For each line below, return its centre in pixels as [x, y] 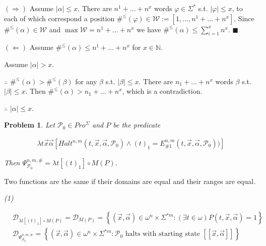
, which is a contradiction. [162, 91]
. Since [244, 18]
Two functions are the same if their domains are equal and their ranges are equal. [130, 181]
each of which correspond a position [59, 18]
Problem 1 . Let [30, 125]
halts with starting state [162, 234]
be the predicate [137, 125]
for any [86, 81]
